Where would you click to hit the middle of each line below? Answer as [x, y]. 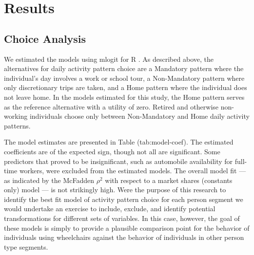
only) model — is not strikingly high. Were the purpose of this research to [115, 190]
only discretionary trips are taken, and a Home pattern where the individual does [126, 87]
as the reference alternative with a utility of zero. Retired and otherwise [111, 106]
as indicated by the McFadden [49, 180]
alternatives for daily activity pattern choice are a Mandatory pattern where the [124, 68]
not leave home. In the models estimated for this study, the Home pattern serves [124, 97]
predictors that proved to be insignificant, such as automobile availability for [118, 161]
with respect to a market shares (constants [169, 180]
